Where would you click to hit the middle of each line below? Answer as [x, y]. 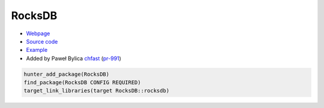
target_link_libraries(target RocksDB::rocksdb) [97, 91]
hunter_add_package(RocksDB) [67, 74]
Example [37, 50]
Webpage [38, 33]
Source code [42, 41]
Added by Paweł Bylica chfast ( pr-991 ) [73, 58]
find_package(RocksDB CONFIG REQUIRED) [82, 83]
